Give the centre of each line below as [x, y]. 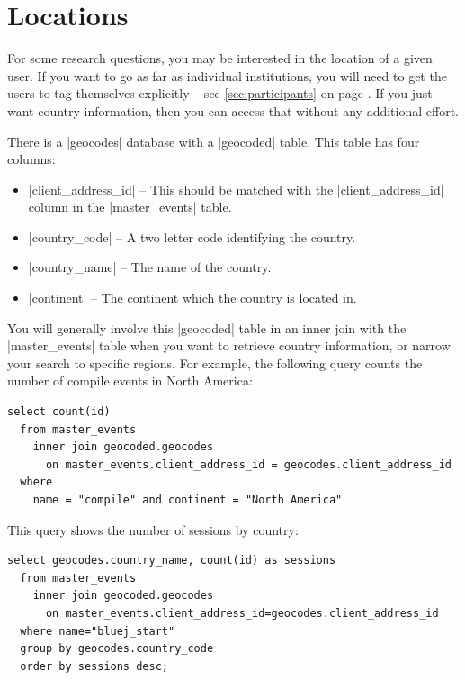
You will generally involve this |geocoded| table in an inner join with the [207, 327]
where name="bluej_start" [98, 631]
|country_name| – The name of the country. [150, 267]
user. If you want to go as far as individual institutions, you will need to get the [227, 75]
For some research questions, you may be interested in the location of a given [220, 58]
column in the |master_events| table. [130, 207]
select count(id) [59, 412]
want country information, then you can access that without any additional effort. [233, 110]
